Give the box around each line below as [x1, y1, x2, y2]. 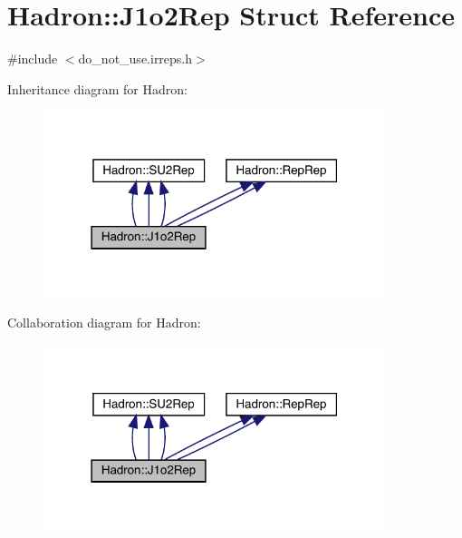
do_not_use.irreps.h [78, 49, 193, 68]
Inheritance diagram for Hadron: [7, 79, 188, 98]
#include [7, 49, 58, 68]
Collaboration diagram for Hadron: [7, 313, 201, 332]
